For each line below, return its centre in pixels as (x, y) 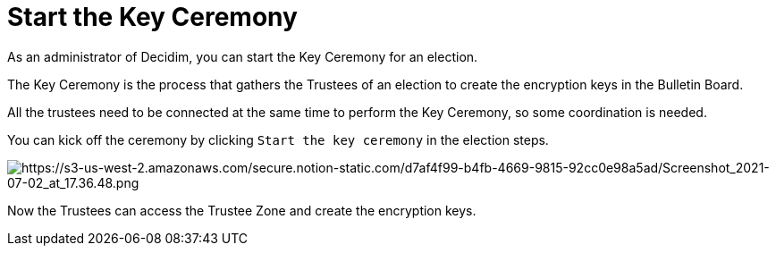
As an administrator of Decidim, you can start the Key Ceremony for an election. (243, 56)
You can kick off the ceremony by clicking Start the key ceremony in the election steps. (278, 139)
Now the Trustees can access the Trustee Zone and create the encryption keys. (242, 210)
